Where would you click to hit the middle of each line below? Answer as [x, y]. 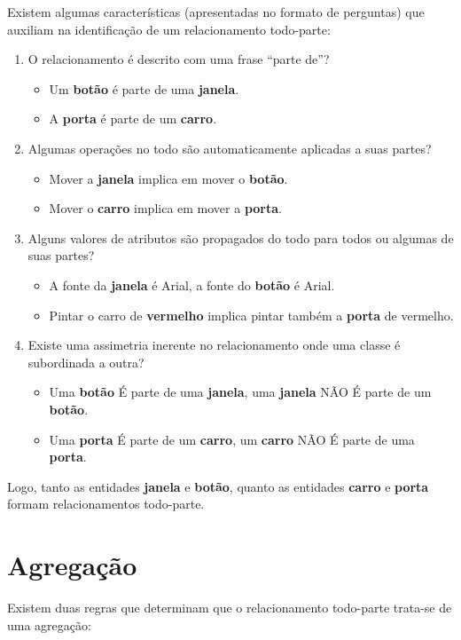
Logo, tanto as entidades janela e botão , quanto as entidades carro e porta [218, 486]
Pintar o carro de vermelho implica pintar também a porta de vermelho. [251, 315]
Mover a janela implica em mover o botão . [168, 178]
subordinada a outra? [86, 362]
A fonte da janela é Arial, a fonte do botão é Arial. [192, 284]
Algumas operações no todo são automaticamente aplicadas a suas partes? [230, 148]
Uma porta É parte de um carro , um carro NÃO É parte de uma [232, 439]
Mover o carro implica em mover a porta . [165, 208]
